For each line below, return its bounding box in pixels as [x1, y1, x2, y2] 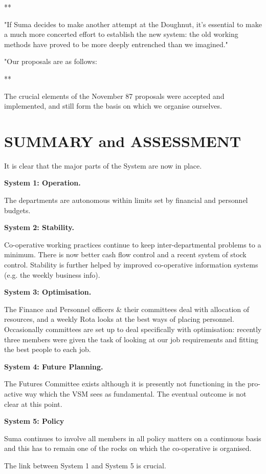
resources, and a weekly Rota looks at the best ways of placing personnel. [4, 314, 234, 324]
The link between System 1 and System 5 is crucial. [4, 460, 166, 470]
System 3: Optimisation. [4, 286, 92, 297]
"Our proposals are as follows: [4, 56, 97, 67]
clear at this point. [4, 398, 62, 409]
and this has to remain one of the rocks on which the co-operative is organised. [4, 443, 252, 454]
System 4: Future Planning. [4, 361, 103, 372]
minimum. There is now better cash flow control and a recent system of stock [4, 249, 247, 260]
